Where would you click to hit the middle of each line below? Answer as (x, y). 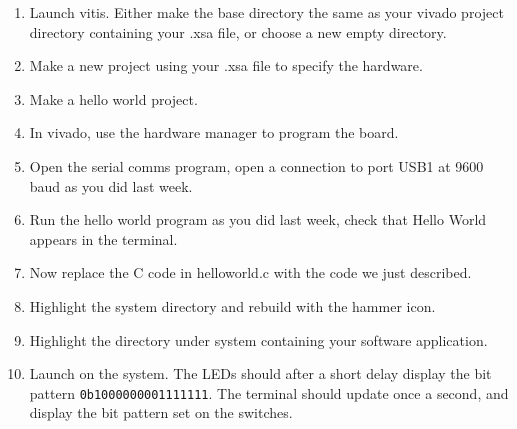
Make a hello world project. (113, 98)
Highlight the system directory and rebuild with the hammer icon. (232, 305)
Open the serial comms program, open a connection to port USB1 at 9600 (256, 165)
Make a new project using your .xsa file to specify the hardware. (226, 65)
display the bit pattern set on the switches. (161, 412)
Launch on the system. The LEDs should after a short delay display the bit (260, 373)
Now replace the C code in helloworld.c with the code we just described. (250, 272)
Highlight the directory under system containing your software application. (258, 339)
